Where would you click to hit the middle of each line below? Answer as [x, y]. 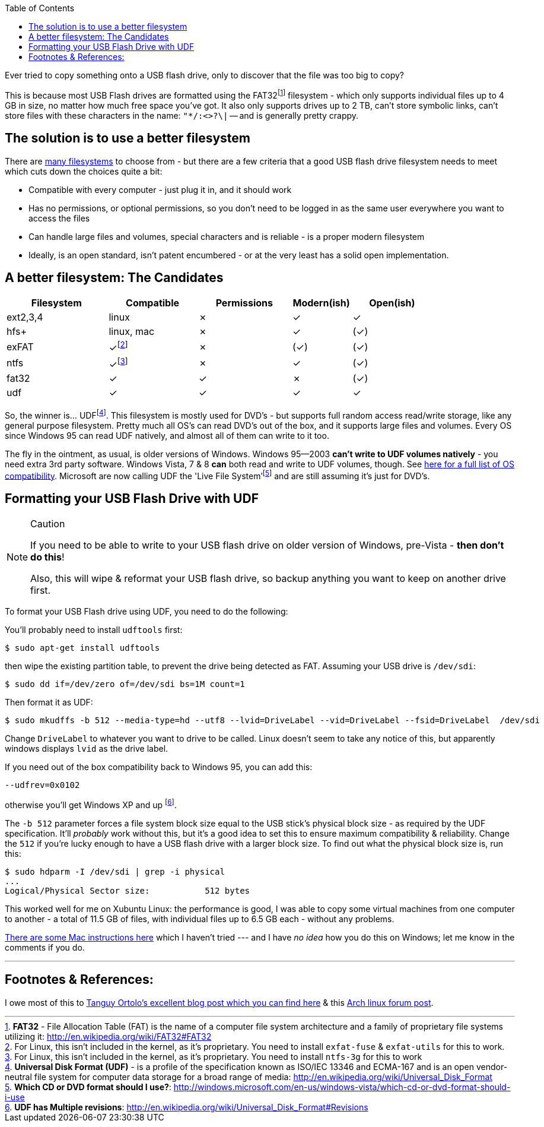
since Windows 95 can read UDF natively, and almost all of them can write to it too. [167, 435]
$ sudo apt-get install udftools [82, 648]
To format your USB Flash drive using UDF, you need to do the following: [147, 612]
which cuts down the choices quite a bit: [84, 171]
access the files [59, 218]
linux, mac [132, 332]
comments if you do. [45, 947]
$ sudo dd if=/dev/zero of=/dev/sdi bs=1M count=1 [125, 684]
